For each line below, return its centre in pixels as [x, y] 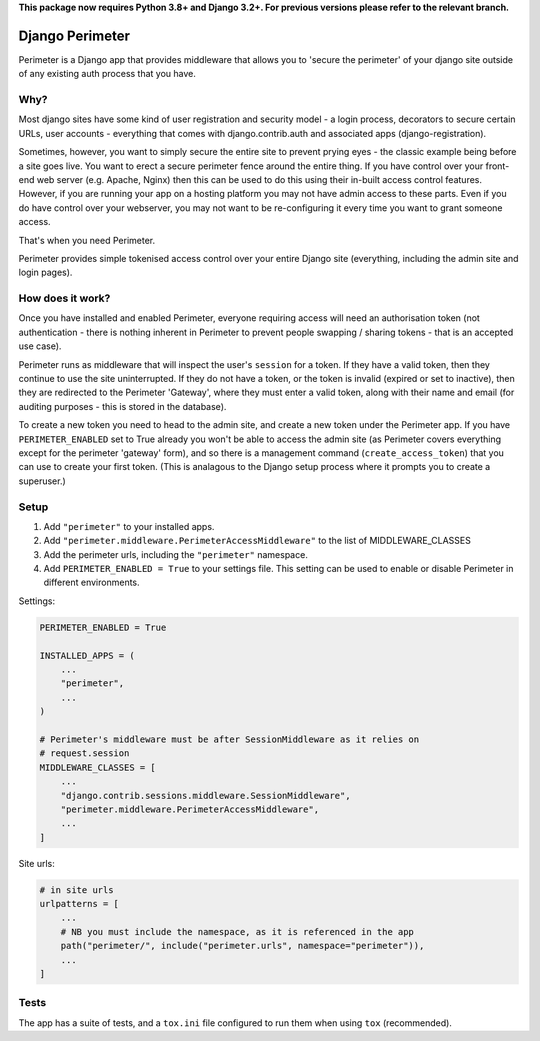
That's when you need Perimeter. [86, 240]
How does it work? [64, 298]
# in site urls [76, 889]
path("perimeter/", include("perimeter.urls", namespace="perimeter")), [242, 946]
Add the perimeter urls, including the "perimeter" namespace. [176, 554]
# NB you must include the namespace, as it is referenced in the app [237, 931]
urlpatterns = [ [79, 904]
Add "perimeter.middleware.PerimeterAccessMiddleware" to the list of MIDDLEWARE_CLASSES [257, 541]
